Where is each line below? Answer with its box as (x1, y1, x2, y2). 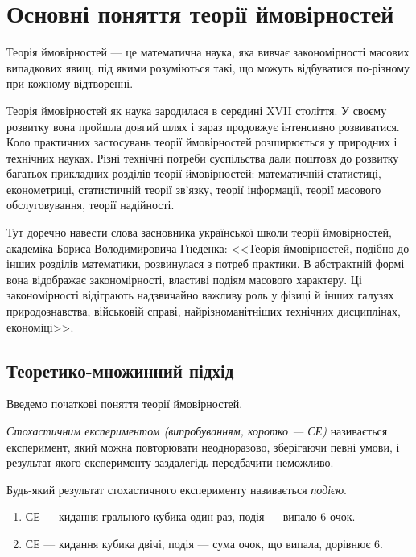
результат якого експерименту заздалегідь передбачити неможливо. (6, 454, 334, 471)
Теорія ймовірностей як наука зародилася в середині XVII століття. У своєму (6, 101, 387, 118)
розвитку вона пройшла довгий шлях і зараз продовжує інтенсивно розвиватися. (6, 118, 400, 134)
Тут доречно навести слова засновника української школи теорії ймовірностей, (6, 224, 392, 241)
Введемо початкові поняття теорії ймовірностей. (6, 395, 243, 412)
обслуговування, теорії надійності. (6, 196, 175, 213)
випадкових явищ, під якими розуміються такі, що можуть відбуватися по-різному (6, 59, 410, 76)
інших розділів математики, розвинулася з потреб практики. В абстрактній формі (6, 255, 405, 272)
